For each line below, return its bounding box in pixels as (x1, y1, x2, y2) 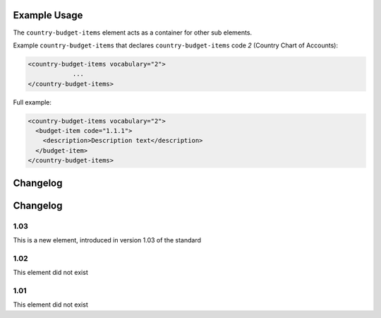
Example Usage (13, 9, 83, 21)
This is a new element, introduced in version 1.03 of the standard (13, 235, 201, 244)
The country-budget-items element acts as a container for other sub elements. (13, 28, 253, 37)
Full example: (13, 98, 52, 106)
